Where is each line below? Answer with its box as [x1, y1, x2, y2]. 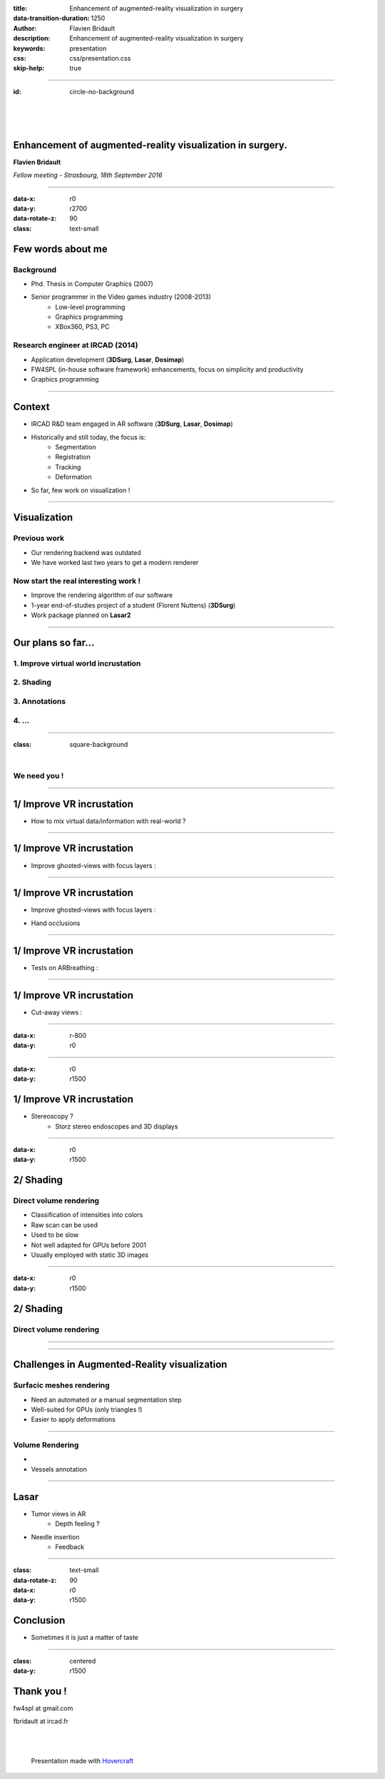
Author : [13, 24, 37, 32]
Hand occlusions [31, 919, 81, 927]
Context [13, 401, 50, 413]
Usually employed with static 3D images [31, 1250, 149, 1259]
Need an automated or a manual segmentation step [31, 1395, 182, 1404]
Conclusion [13, 1614, 66, 1626]
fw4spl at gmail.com [13, 1704, 73, 1713]
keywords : [13, 44, 46, 53]
